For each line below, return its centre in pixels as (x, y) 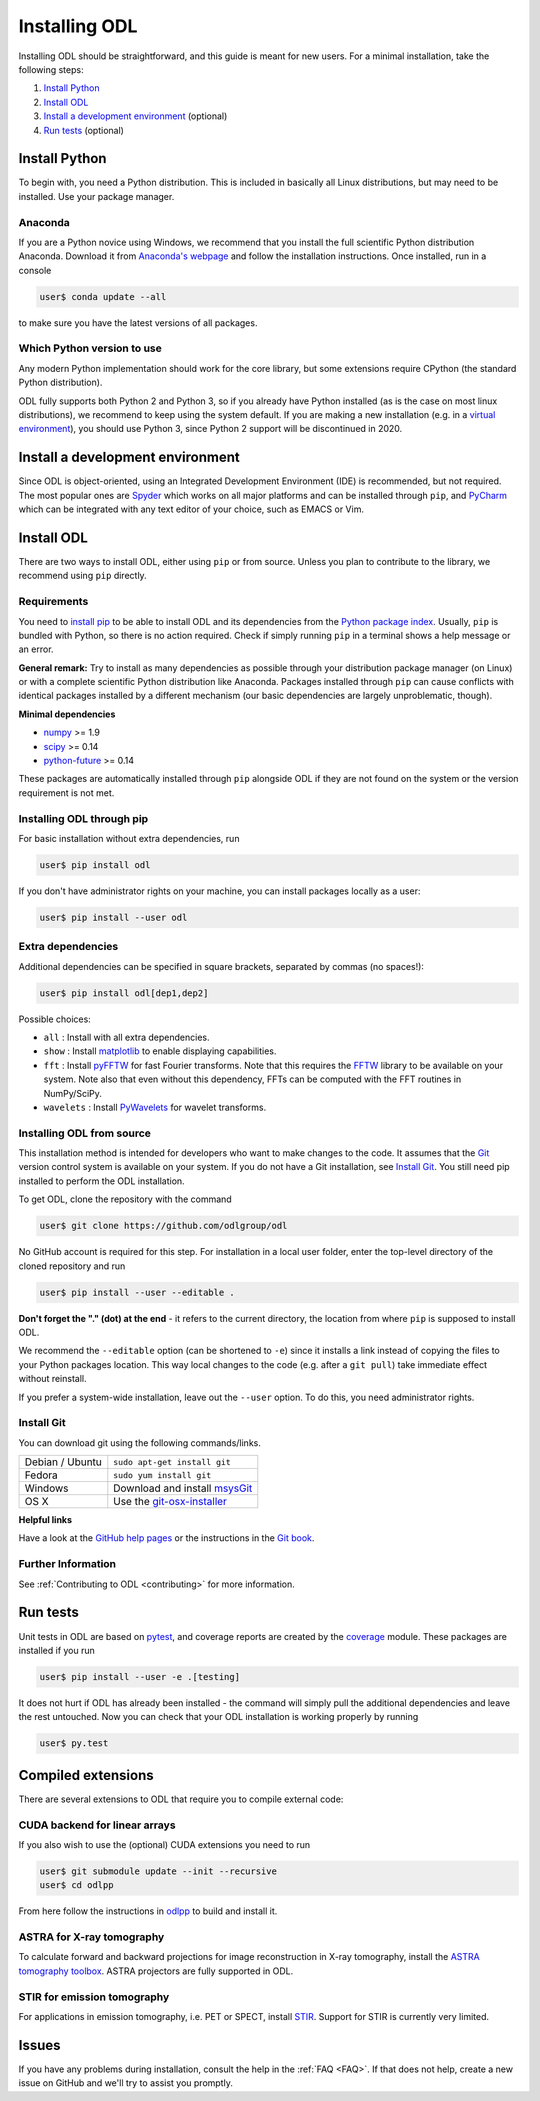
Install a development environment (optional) (135, 116)
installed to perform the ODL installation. (101, 1181)
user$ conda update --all (103, 296)
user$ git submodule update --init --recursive (158, 1871)
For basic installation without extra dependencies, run (129, 838)
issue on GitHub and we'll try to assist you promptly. (126, 2083)
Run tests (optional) (84, 130)
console (35, 270)
